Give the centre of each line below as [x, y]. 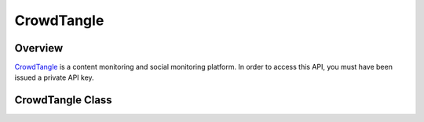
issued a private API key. [54, 77]
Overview [39, 48]
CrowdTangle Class [64, 100]
